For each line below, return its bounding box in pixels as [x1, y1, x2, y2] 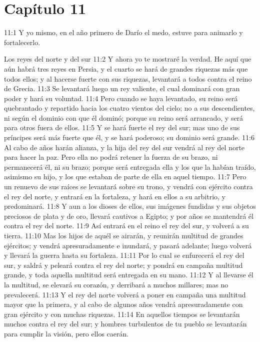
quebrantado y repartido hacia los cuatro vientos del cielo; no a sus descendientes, [4, 103, 255, 113]
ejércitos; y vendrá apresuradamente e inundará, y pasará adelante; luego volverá [4, 240, 252, 250]
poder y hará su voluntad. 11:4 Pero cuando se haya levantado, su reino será [4, 93, 238, 103]
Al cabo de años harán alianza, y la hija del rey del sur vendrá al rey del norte [4, 142, 245, 152]
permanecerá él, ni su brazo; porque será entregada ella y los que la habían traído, [4, 161, 256, 172]
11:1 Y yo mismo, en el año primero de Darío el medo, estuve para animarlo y [4, 27, 243, 38]
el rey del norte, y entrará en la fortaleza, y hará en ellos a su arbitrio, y [4, 191, 226, 201]
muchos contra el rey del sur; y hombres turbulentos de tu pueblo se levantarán [4, 318, 247, 329]
